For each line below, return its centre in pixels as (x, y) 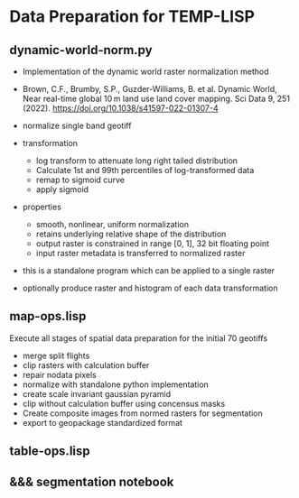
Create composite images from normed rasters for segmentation (143, 413)
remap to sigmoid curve (80, 180)
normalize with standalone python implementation (116, 384)
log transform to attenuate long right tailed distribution (136, 161)
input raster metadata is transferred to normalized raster (140, 253)
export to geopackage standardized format (103, 422)
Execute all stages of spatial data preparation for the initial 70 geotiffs (139, 338)
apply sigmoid (62, 189)
